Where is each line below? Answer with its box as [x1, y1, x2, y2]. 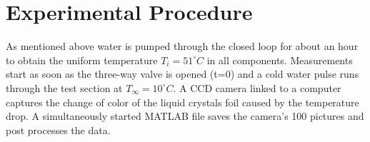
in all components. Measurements [206, 52, 353, 67]
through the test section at [6, 80, 123, 95]
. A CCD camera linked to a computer [173, 80, 341, 95]
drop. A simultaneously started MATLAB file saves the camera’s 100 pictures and [6, 108, 364, 123]
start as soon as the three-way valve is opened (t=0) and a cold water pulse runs [6, 66, 359, 81]
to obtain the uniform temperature [6, 52, 158, 67]
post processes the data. [6, 122, 111, 137]
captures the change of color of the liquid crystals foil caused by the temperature [6, 94, 359, 109]
